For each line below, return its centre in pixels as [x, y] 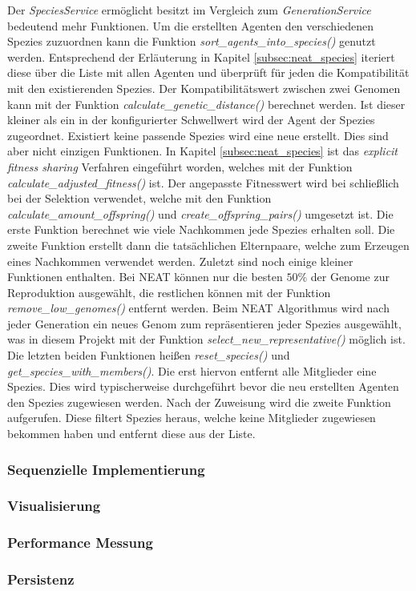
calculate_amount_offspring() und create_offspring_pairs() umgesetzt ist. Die [200, 213]
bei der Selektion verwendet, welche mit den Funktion [139, 198]
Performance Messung [80, 543]
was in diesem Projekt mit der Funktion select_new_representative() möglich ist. [206, 339]
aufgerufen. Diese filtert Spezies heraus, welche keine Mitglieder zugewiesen [192, 418]
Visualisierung [54, 506]
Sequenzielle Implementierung [106, 469]
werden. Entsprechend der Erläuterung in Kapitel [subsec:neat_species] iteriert [201, 56]
